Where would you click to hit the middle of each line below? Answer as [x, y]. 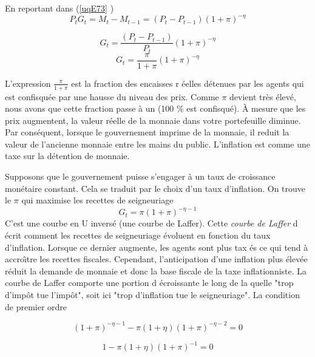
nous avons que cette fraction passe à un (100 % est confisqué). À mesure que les [155, 108]
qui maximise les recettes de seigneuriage [97, 200]
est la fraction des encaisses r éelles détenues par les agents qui [188, 83]
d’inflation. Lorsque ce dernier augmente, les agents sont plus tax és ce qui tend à [157, 247]
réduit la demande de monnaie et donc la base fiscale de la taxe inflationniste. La [156, 270]
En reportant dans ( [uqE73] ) [59, 8]
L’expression [28, 83]
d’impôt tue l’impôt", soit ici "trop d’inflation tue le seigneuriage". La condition [152, 294]
